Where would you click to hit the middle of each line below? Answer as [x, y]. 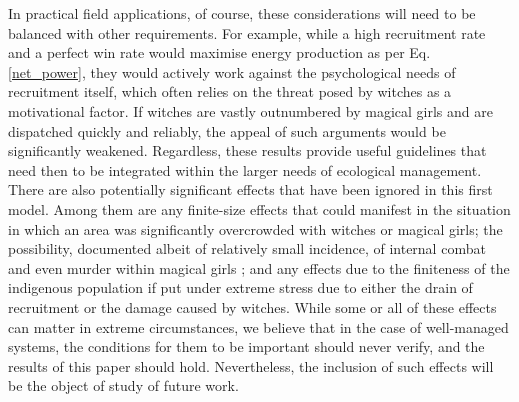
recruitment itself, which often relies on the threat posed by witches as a [230, 91]
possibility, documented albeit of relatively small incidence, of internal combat [247, 248]
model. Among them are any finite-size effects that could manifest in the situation [259, 208]
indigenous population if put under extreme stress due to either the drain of [240, 287]
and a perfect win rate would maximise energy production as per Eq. [219, 52]
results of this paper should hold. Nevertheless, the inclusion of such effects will [251, 365]
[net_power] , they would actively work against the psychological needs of [232, 71]
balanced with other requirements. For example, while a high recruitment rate [247, 32]
